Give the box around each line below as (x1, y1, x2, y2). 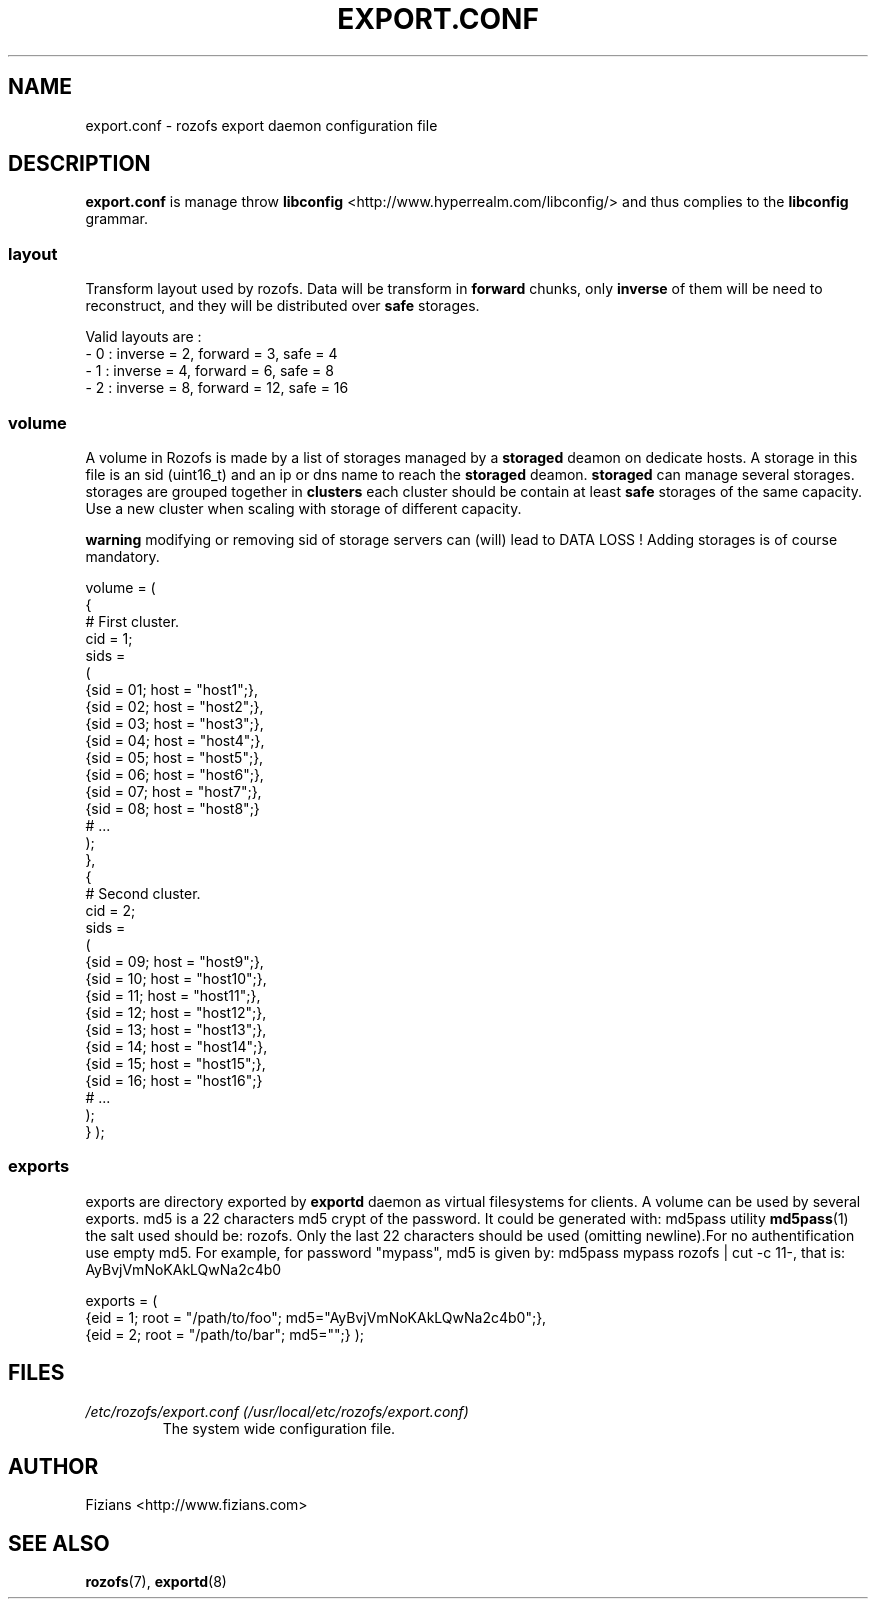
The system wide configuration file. (162, 1419, 396, 1437)
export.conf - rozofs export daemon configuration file (85, 116, 438, 134)
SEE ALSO (8, 1530, 110, 1556)
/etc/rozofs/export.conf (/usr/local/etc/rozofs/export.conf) (85, 1402, 469, 1420)
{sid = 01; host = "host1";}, (85, 680, 258, 698)
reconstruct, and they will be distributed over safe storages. (85, 297, 480, 315)
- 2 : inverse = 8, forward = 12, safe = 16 (85, 379, 349, 397)
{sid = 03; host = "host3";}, (85, 714, 264, 732)
